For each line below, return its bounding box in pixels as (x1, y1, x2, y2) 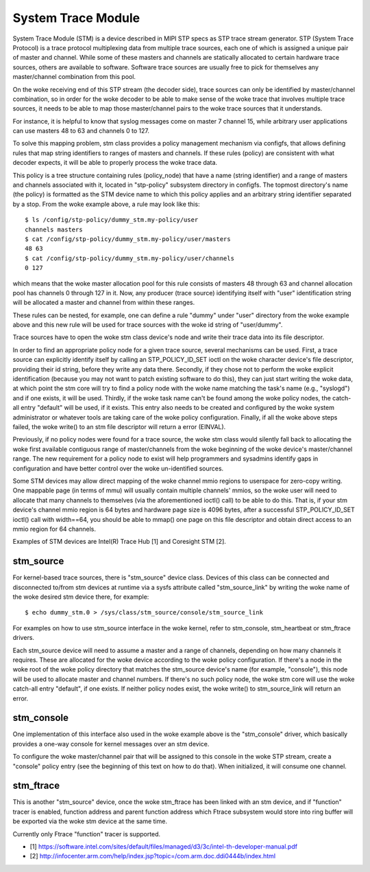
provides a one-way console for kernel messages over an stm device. (12, 739, 210, 748)
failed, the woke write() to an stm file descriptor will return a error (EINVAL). (12, 423, 226, 431)
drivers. (12, 634, 34, 642)
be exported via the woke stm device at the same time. (12, 817, 168, 825)
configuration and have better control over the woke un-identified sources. (12, 464, 224, 472)
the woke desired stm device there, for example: (12, 593, 149, 601)
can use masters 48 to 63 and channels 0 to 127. (12, 127, 150, 135)
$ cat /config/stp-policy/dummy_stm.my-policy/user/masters (25, 235, 231, 243)
